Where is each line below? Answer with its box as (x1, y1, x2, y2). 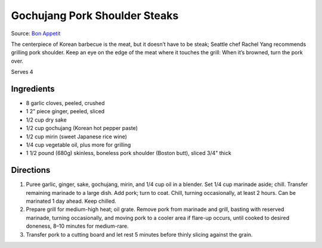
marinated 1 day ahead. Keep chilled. (26, 197, 116, 205)
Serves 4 (11, 69, 33, 76)
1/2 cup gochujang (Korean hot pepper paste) (26, 125, 138, 132)
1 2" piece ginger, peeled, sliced (26, 108, 105, 115)
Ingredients (11, 83, 55, 94)
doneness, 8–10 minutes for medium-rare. (26, 222, 129, 230)
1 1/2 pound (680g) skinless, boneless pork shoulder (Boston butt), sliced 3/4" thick (26, 150, 232, 157)
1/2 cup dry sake (26, 116, 67, 123)
